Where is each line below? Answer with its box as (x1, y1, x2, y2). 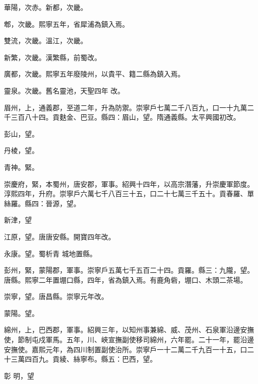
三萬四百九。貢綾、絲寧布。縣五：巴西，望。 (10, 354, 157, 364)
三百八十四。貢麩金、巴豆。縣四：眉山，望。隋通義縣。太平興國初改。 (10, 112, 240, 122)
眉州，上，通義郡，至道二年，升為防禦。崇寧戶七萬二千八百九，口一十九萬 (4, 102, 247, 112)
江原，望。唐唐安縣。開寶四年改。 (4, 231, 115, 241)
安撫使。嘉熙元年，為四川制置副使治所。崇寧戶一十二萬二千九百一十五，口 (4, 344, 247, 354)
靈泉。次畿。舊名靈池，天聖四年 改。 (4, 85, 125, 95)
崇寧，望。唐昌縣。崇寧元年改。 (4, 291, 108, 302)
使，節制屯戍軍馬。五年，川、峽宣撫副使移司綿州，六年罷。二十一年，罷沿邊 (4, 334, 254, 345)
